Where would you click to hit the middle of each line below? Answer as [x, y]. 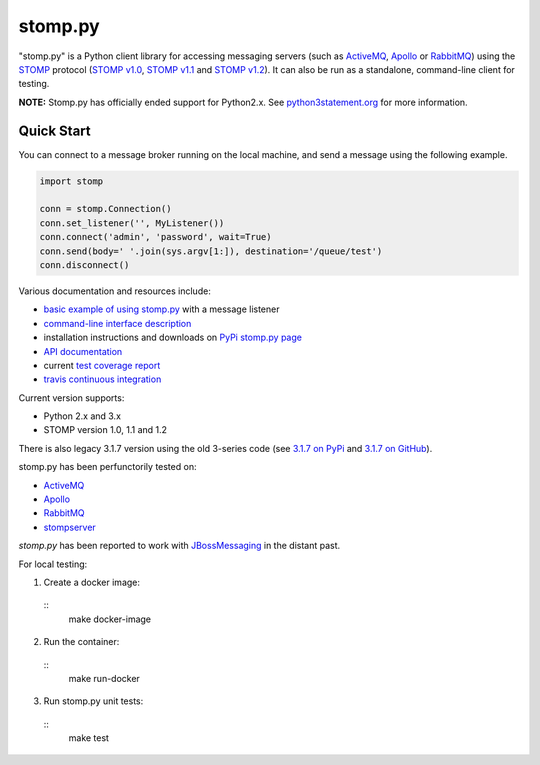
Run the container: [81, 642]
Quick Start [54, 130]
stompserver [70, 527]
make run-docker [104, 678]
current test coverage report [102, 365]
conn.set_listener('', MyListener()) [132, 223]
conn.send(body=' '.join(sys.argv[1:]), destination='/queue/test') [211, 251]
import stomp [71, 181]
